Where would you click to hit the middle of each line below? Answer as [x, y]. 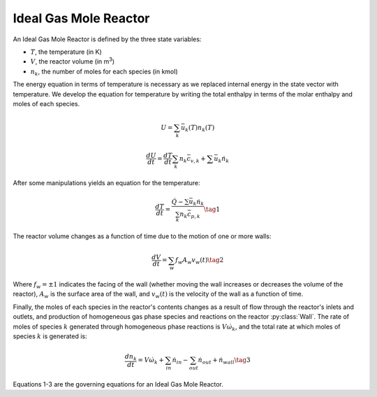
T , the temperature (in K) [66, 52]
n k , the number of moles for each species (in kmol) [104, 72]
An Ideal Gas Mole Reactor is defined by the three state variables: [107, 39]
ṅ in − [180, 361]
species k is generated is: [50, 336]
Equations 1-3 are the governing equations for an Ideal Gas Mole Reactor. [118, 384]
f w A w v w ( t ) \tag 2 [200, 261]
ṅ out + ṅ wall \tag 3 [224, 361]
